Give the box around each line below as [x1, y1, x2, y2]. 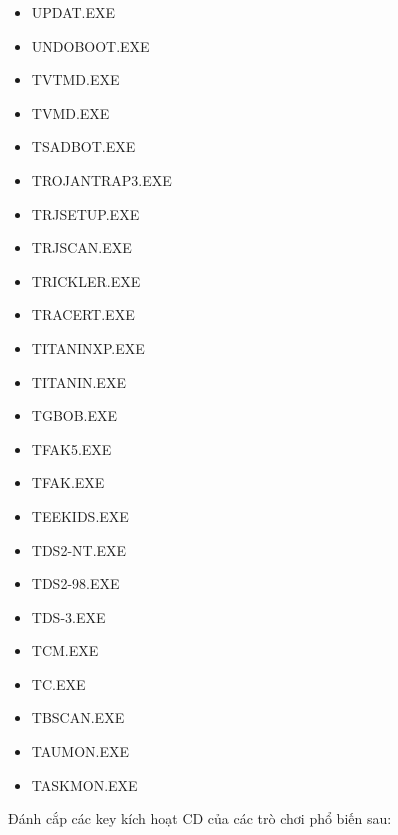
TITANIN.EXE [31, 371, 126, 392]
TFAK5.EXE [31, 438, 112, 459]
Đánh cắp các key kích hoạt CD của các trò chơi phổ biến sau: [8, 808, 392, 829]
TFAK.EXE [31, 472, 105, 493]
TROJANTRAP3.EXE [31, 169, 172, 190]
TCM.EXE [31, 640, 99, 661]
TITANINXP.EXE [31, 337, 145, 358]
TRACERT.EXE [31, 304, 135, 325]
